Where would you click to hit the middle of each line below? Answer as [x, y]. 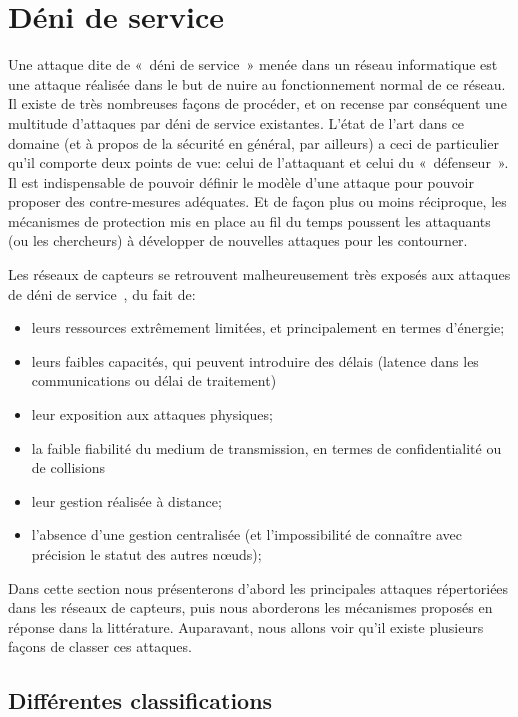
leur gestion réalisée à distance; [126, 500]
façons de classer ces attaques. [100, 646]
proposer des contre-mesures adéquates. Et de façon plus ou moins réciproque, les [257, 201]
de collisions [68, 467]
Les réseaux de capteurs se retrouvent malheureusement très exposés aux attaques [259, 274]
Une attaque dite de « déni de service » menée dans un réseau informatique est [253, 64]
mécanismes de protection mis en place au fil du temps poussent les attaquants [249, 220]
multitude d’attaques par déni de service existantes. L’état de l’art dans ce [236, 122]
